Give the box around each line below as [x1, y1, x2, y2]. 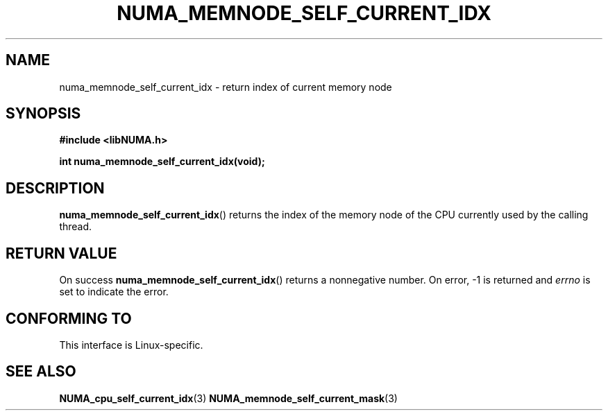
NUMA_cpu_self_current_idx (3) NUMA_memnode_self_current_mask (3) [59, 392, 398, 404]
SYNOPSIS [6, 105, 81, 123]
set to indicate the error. [59, 286, 169, 298]
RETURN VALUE [6, 244, 117, 262]
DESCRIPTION [6, 179, 105, 197]
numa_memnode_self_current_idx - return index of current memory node [59, 80, 392, 93]
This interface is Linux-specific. [59, 338, 203, 351]
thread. [59, 220, 92, 233]
